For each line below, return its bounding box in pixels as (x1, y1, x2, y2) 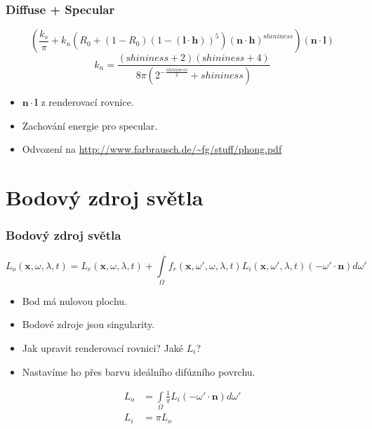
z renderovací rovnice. (41, 95, 134, 109)
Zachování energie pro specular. (22, 118, 158, 132)
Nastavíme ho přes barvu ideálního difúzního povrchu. (22, 364, 255, 379)
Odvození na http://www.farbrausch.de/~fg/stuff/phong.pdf (22, 142, 282, 156)
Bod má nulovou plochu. (22, 293, 127, 308)
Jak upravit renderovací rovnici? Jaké (22, 341, 184, 355)
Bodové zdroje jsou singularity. (22, 317, 155, 332)
